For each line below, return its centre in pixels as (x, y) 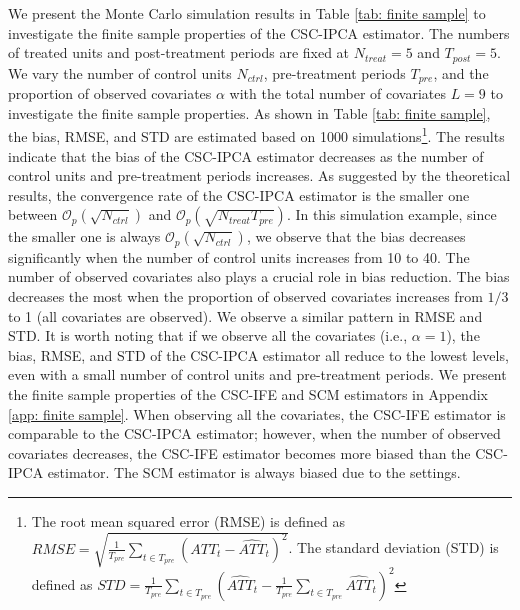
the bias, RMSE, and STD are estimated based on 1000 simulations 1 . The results (256, 134)
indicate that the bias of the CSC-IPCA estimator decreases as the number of (246, 155)
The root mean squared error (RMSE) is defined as (188, 520)
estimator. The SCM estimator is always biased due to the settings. (254, 472)
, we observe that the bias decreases (356, 236)
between (33, 214)
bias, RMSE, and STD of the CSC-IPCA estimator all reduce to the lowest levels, (258, 354)
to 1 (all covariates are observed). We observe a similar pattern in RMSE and (245, 315)
